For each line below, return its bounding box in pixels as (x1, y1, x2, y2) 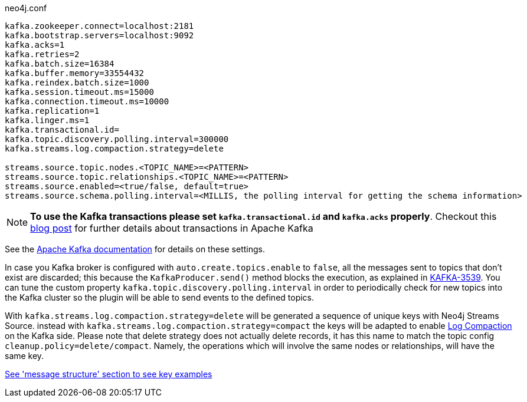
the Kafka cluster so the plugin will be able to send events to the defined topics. (5, 292, 315, 302)
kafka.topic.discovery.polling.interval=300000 (5, 134, 229, 144)
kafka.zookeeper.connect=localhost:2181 (5, 21, 194, 31)
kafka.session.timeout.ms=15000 (5, 87, 154, 97)
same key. (5, 351, 44, 361)
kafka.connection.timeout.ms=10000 (5, 97, 169, 106)
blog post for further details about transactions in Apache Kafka (30, 222, 313, 234)
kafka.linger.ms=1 (5, 116, 90, 125)
